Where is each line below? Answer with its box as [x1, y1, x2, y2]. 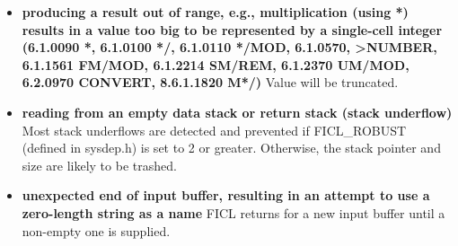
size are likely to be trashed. [22, 155, 177, 174]
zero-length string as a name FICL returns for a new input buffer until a [22, 203, 445, 222]
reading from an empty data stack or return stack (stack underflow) [22, 102, 453, 121]
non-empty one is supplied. [22, 221, 171, 240]
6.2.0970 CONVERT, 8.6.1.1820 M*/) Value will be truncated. [22, 73, 399, 92]
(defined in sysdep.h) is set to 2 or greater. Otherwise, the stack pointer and [22, 138, 441, 157]
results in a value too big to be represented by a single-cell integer [22, 20, 443, 39]
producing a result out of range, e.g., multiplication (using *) [22, 3, 409, 21]
